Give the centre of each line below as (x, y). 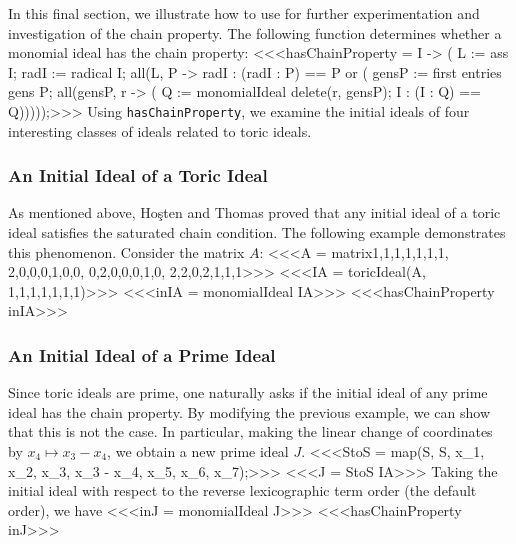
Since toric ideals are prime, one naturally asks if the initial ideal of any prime (248, 392)
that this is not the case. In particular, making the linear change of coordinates (250, 431)
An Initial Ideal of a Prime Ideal (142, 354)
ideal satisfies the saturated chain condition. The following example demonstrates (257, 232)
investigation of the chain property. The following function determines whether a (255, 32)
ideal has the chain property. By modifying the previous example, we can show (249, 411)
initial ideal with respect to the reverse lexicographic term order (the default (242, 490)
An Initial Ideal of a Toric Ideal (138, 175)
